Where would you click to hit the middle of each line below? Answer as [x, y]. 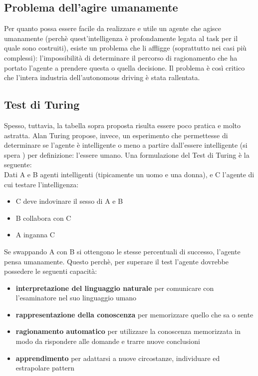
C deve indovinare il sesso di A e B [69, 201]
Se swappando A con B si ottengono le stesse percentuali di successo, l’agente [122, 251]
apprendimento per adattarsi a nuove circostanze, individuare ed [118, 358]
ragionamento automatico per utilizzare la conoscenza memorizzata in [128, 331]
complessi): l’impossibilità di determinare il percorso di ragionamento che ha [121, 57]
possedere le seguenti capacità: [51, 271]
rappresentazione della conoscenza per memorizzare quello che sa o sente [134, 314]
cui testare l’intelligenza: [41, 184]
